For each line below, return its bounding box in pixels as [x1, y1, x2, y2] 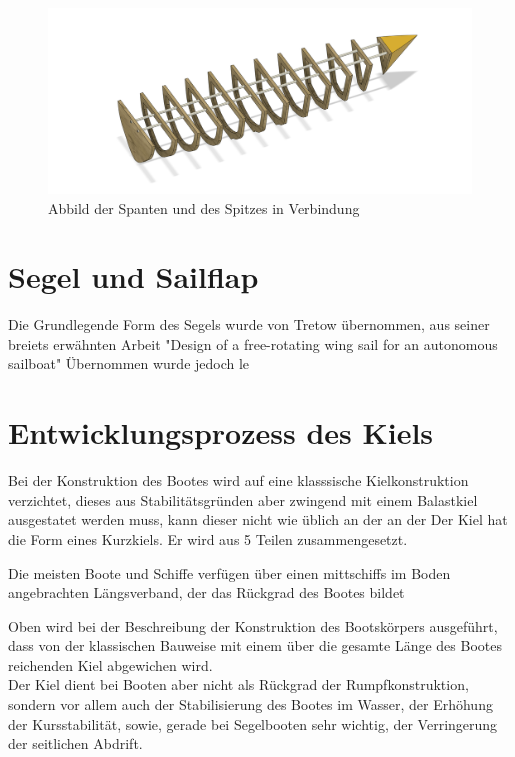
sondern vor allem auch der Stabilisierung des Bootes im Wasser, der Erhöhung [8, 694, 493, 715]
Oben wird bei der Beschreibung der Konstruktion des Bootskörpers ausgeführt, [8, 615, 498, 636]
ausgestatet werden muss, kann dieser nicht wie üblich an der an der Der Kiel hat [8, 509, 508, 530]
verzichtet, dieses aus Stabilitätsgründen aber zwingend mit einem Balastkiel [8, 489, 478, 510]
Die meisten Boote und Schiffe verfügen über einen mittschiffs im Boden [8, 562, 451, 583]
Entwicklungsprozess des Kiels [8, 412, 434, 453]
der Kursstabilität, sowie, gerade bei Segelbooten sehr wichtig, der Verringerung [8, 713, 498, 734]
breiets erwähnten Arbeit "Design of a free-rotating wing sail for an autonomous [8, 333, 498, 354]
